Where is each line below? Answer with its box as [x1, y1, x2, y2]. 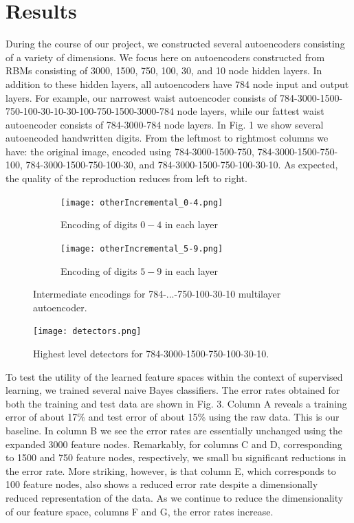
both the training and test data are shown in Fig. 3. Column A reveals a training [5, 396, 347, 410]
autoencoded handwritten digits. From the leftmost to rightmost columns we [5, 131, 329, 145]
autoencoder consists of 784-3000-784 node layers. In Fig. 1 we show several [5, 117, 324, 131]
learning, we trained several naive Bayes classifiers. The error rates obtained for [5, 383, 340, 397]
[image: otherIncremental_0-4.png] [60, 197, 223, 208]
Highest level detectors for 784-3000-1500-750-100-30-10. [33, 346, 269, 360]
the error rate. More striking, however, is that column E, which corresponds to [5, 463, 336, 478]
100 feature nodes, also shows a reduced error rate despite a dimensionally [5, 477, 318, 491]
